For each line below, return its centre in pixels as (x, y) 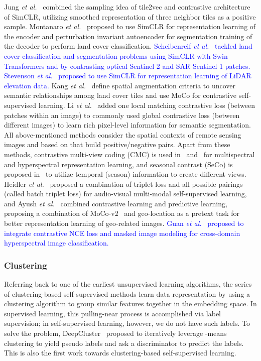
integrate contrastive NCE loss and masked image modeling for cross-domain (122, 233)
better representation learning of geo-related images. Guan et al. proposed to (124, 223)
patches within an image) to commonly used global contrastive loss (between (122, 115)
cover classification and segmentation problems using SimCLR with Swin (116, 55)
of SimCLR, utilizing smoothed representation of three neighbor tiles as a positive (130, 16)
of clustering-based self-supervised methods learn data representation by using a (127, 293)
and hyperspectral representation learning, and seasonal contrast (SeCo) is (118, 164)
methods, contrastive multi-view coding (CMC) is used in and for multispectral (129, 154)
